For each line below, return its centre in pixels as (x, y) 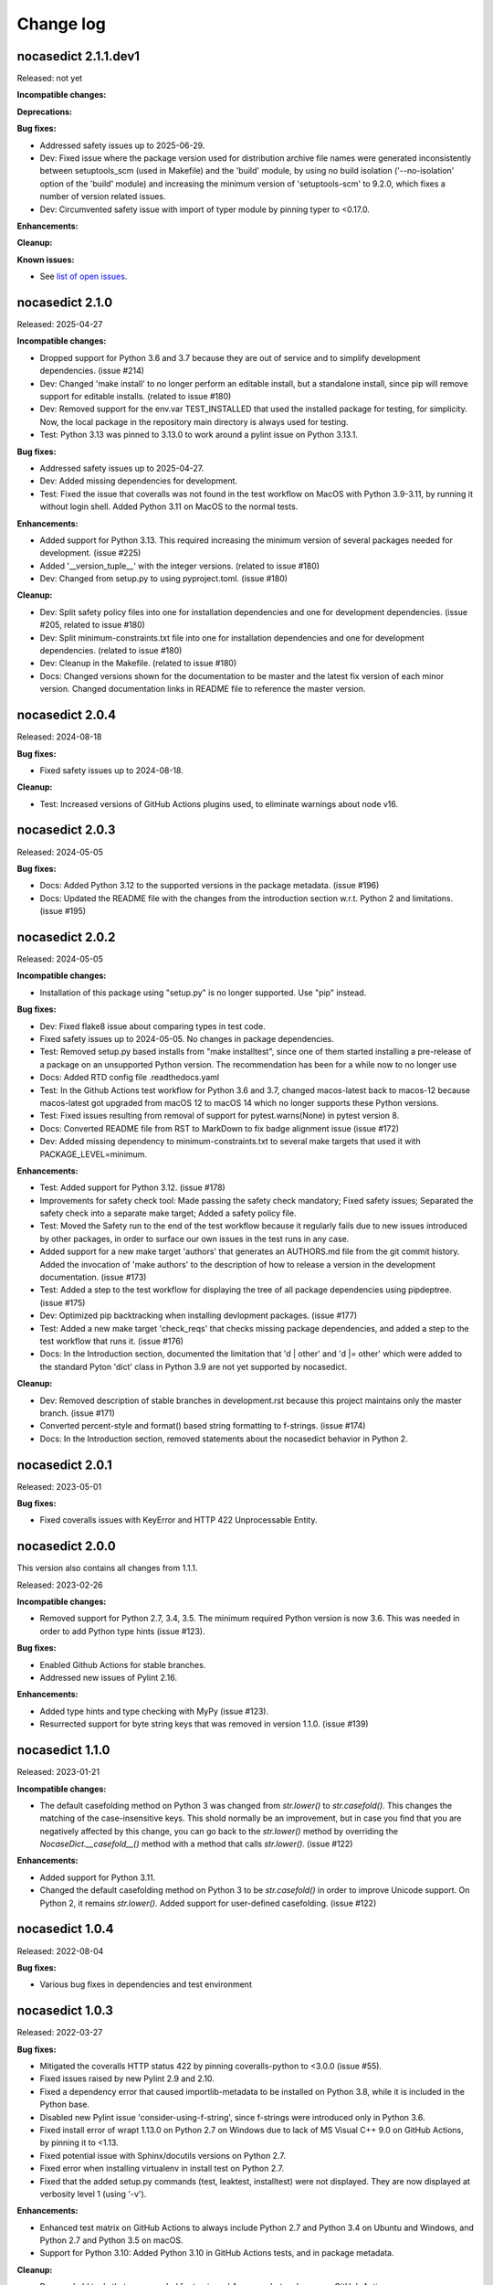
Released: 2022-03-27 (60, 2033)
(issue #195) (63, 911)
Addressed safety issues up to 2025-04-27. (122, 468)
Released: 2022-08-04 (60, 1950)
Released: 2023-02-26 (60, 1585)
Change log (62, 24)
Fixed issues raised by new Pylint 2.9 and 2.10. (127, 2078)
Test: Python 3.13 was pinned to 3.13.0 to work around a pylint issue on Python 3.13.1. (199, 435)
